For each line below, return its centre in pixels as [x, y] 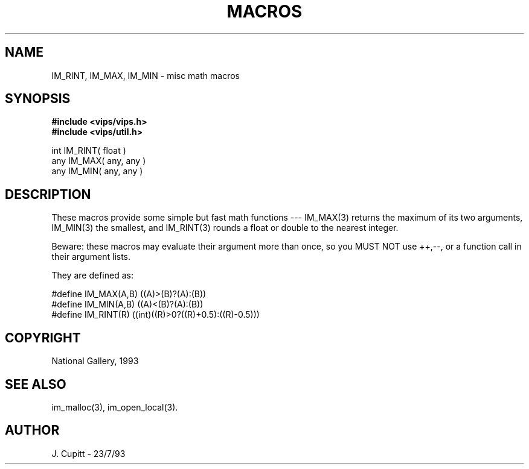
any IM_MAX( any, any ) [99, 161]
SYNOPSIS [38, 99]
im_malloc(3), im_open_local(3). [115, 407]
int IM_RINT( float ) [89, 151]
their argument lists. [91, 257]
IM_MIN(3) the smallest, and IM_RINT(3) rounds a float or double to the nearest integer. [225, 228]
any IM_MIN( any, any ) [97, 171]
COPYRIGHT [43, 338]
